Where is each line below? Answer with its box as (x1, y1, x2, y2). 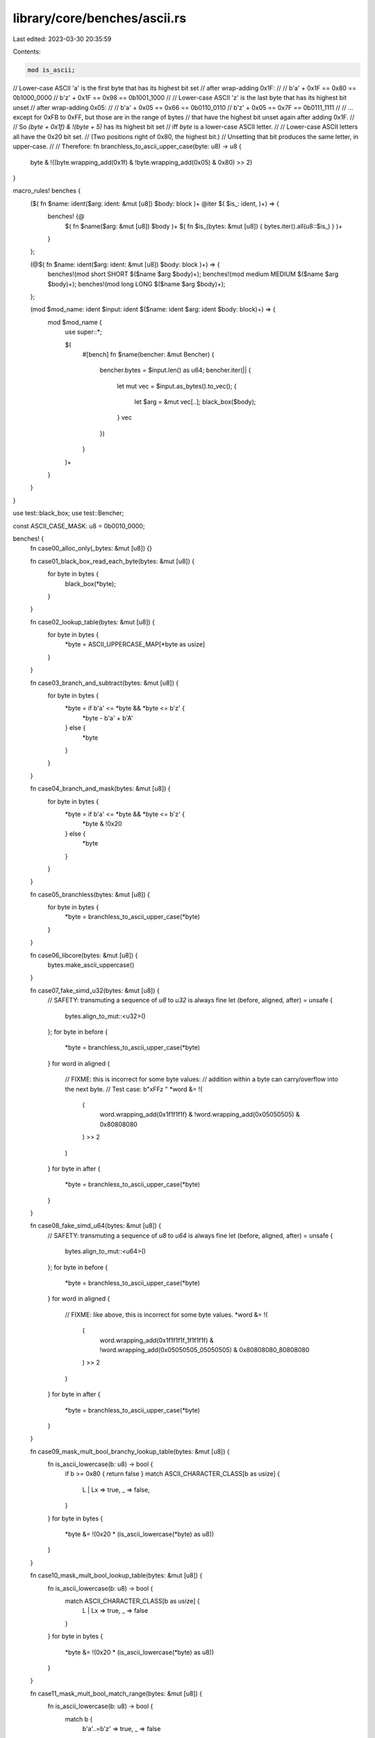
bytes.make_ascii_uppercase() (47, 961, 135, 969)
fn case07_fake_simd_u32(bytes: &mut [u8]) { (30, 986, 160, 994)
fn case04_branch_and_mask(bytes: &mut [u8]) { (30, 784, 171, 793)
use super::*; (65, 327, 102, 336)
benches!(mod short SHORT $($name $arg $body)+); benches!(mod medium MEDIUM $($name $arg (47, 270, 339, 278)
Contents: (12, 47, 41, 56)
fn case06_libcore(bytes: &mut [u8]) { (30, 951, 138, 959)
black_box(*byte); (65, 579, 116, 587)
